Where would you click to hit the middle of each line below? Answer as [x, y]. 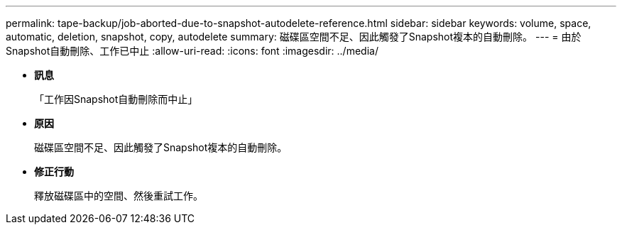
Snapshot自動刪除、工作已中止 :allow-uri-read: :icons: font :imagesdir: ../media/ [192, 51]
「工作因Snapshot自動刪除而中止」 [116, 99]
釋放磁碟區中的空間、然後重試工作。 [119, 196]
